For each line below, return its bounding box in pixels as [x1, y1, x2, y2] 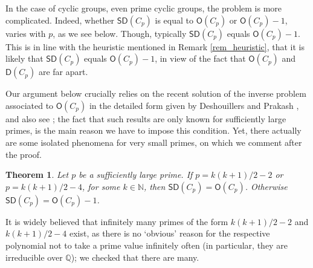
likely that [5, 52, 44, 65]
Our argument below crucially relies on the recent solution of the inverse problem [5, 87, 306, 100]
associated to [5, 99, 54, 111]
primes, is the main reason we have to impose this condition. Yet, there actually [5, 124, 302, 137]
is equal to [155, 13, 193, 26]
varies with [5, 27, 46, 39]
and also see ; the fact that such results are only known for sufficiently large [5, 112, 286, 125]
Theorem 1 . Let [5, 168, 69, 181]
